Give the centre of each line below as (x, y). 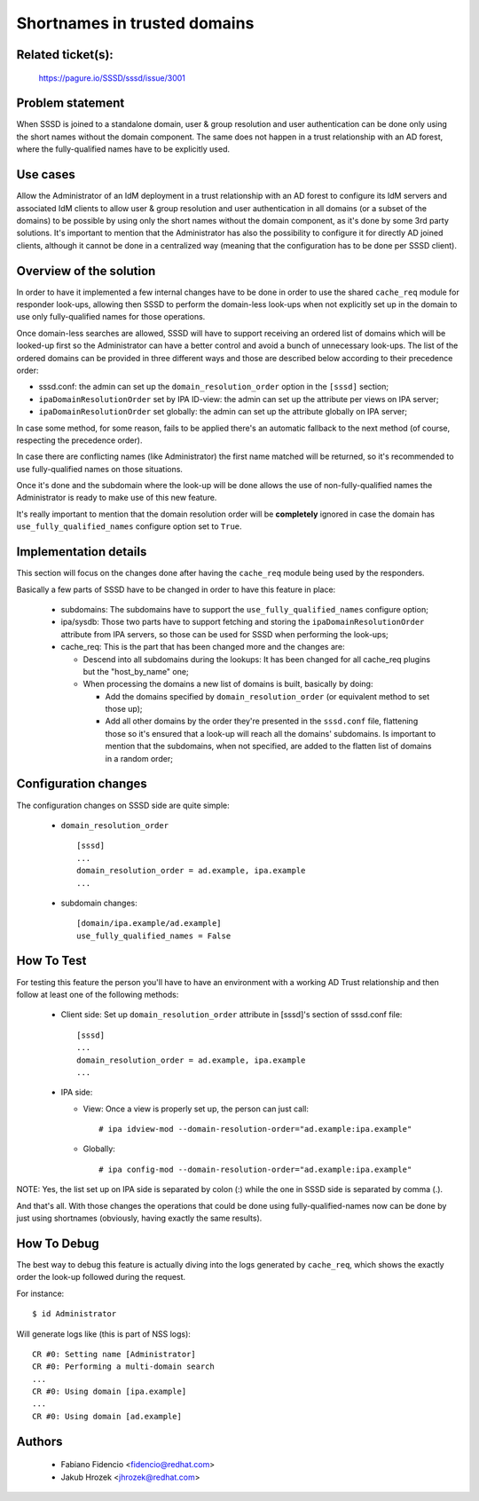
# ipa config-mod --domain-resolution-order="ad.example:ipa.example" (255, 1169)
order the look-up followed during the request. (101, 1277)
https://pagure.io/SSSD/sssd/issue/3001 (112, 78)
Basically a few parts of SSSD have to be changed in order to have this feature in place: (176, 589)
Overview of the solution (86, 271)
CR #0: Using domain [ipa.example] (110, 1392)
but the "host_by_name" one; (136, 671)
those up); (124, 709)
